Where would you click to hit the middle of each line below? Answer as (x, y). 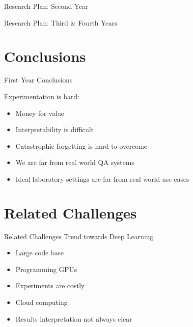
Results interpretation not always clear (74, 318)
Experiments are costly (50, 286)
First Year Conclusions (38, 80)
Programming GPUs (46, 269)
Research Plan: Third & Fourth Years (61, 22)
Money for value (40, 113)
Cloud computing (41, 302)
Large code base (40, 253)
